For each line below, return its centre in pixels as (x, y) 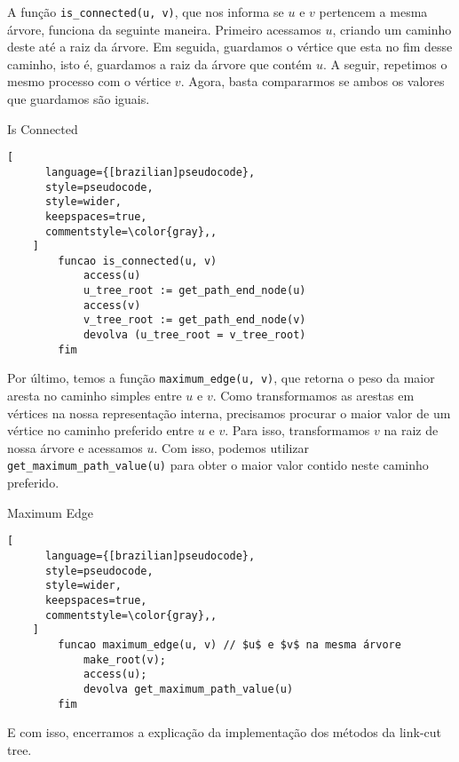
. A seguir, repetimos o (385, 63)
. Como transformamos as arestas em (313, 396)
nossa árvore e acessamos (75, 447)
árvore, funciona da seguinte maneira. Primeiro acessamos (164, 29)
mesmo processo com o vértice (89, 81)
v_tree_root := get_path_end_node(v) (194, 320)
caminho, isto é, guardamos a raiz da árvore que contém (160, 63)
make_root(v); (124, 659)
